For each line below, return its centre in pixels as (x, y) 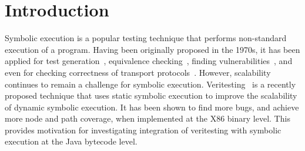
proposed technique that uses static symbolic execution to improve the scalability (151, 95)
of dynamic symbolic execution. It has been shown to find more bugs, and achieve (152, 107)
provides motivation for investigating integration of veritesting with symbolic (143, 130)
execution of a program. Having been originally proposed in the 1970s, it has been (152, 49)
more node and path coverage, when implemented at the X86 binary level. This (148, 118)
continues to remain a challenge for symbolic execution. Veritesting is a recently (150, 84)
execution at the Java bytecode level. (71, 141)
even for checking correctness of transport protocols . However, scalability (138, 72)
